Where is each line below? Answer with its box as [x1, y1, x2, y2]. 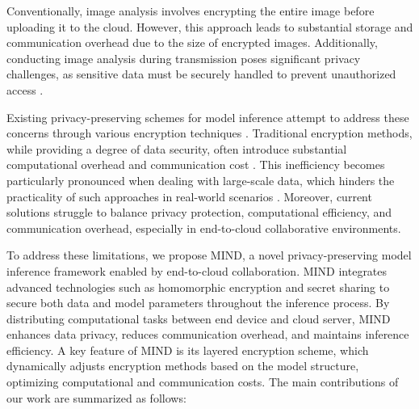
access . [6, 81, 44, 98]
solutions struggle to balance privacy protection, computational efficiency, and [6, 204, 392, 221]
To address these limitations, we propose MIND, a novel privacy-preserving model [6, 247, 412, 264]
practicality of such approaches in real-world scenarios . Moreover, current [6, 188, 372, 204]
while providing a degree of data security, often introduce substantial [6, 140, 347, 157]
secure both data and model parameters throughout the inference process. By [6, 294, 390, 311]
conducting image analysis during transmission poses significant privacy [6, 49, 361, 66]
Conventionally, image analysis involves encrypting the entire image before [6, 2, 375, 19]
